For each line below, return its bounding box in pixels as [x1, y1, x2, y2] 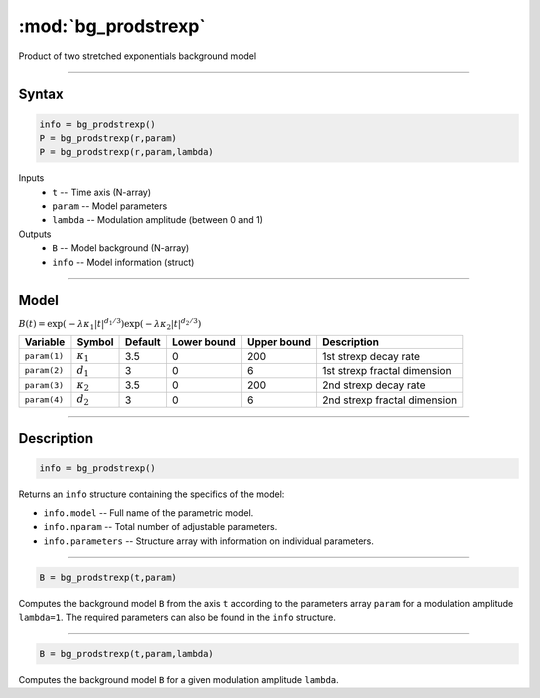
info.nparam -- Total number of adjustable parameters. [43, 521, 278, 533]
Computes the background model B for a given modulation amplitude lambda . [18, 673, 339, 685]
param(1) [24, 351, 65, 361]
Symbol [76, 335, 114, 349]
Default [125, 335, 161, 349]
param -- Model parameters [52, 200, 168, 212]
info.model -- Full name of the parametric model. [43, 506, 254, 519]
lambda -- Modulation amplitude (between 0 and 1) [52, 214, 264, 226]
